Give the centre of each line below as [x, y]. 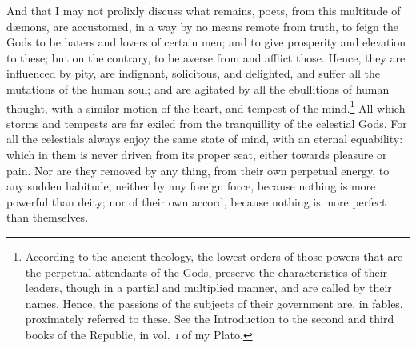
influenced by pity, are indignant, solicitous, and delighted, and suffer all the [194, 73]
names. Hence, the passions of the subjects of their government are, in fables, [214, 303]
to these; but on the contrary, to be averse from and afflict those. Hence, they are [206, 57]
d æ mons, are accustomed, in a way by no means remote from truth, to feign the [202, 26]
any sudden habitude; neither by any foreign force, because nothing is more [191, 186]
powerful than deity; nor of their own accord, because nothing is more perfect [196, 201]
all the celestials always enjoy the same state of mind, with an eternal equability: [205, 139]
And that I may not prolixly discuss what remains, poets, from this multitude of [204, 10]
